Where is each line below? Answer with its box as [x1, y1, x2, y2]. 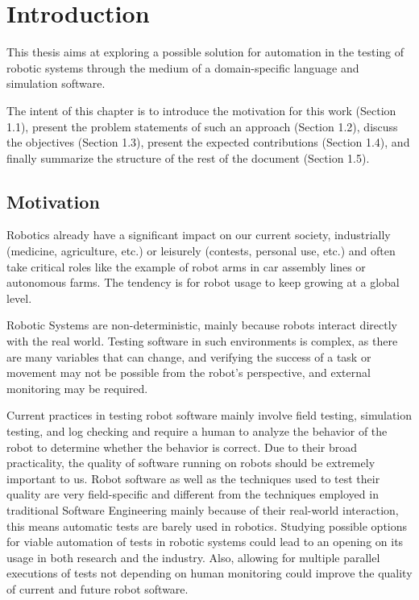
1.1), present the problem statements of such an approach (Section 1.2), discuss [6, 118, 398, 134]
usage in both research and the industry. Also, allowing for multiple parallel [6, 548, 380, 565]
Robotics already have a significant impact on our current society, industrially [6, 226, 391, 243]
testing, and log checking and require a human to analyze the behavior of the [6, 423, 388, 440]
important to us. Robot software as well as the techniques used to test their [6, 470, 380, 486]
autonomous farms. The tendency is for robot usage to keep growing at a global [6, 274, 400, 291]
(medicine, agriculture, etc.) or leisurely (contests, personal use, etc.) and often [6, 242, 396, 259]
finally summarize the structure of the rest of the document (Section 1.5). [6, 149, 370, 166]
